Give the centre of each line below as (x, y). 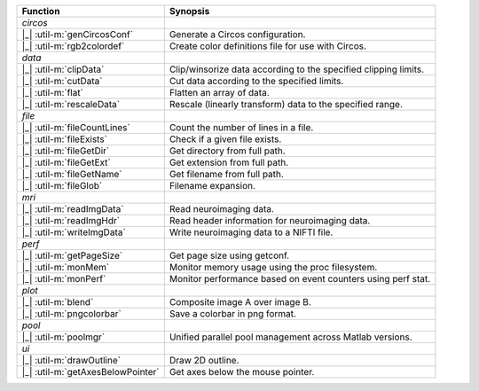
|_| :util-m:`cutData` (62, 81)
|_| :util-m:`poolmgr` (63, 337)
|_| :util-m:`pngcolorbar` (71, 313)
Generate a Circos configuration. (237, 34)
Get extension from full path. (229, 162)
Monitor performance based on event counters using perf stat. (300, 279)
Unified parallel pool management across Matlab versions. (291, 337)
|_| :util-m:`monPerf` (64, 279)
